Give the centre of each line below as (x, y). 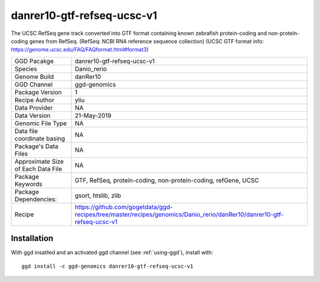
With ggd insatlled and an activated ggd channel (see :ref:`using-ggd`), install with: (112, 252)
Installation (32, 238)
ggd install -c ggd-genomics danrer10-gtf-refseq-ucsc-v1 (108, 266)
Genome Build (34, 76)
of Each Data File (38, 169)
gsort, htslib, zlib (98, 196)
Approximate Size (39, 161)
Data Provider (34, 108)
